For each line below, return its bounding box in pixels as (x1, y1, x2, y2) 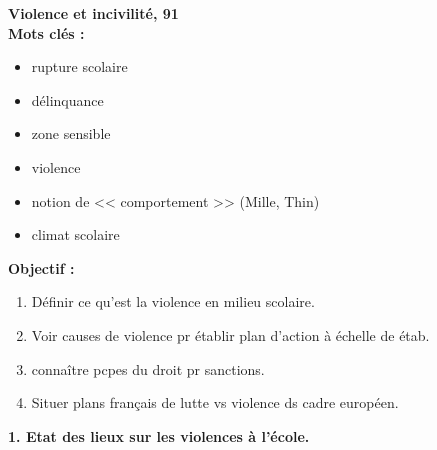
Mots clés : (8, 22, 85, 43)
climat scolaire (31, 224, 120, 245)
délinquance (31, 89, 104, 110)
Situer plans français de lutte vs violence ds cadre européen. (31, 392, 399, 413)
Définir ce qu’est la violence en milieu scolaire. (31, 291, 315, 312)
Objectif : (8, 257, 75, 278)
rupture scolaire (31, 56, 128, 77)
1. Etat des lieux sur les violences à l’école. (8, 425, 310, 446)
